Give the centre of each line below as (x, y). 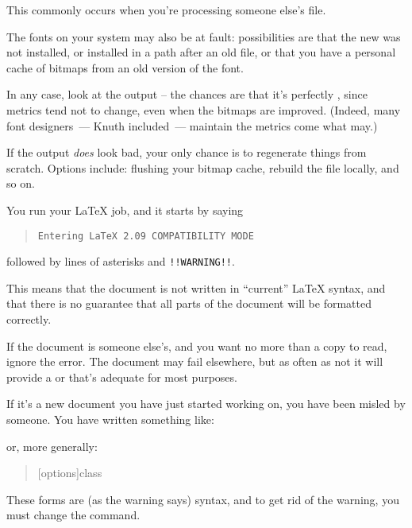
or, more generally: (52, 446)
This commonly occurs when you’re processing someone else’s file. (166, 10)
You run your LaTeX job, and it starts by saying (125, 210)
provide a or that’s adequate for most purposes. (122, 377)
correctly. (29, 319)
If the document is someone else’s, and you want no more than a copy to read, (197, 346)
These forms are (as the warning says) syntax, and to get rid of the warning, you (203, 499)
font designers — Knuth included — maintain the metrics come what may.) (192, 125)
